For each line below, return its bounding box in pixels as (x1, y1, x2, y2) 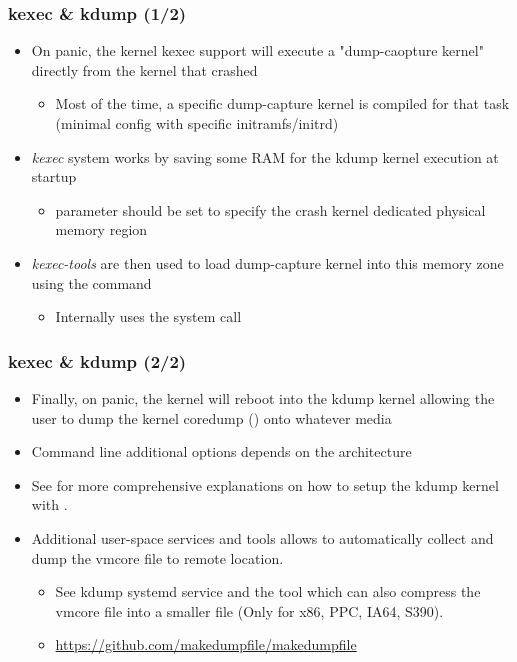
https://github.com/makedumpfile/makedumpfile (55, 634, 357, 655)
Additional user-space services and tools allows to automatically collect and (31, 527, 494, 548)
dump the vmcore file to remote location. (31, 547, 284, 568)
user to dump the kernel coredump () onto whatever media (31, 407, 392, 428)
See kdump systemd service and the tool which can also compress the (55, 581, 481, 602)
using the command (31, 272, 152, 293)
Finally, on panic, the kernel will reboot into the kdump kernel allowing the (31, 387, 495, 408)
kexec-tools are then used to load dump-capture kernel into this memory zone (31, 252, 504, 273)
